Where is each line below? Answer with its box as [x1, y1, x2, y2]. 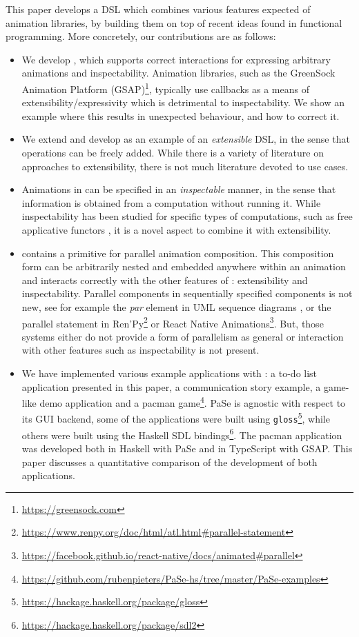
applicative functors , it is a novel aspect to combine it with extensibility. [21, 222, 331, 236]
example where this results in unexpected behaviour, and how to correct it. [21, 108, 340, 123]
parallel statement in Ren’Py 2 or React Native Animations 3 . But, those [21, 314, 324, 330]
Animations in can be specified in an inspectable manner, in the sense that [21, 182, 336, 196]
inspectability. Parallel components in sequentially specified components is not [21, 286, 353, 301]
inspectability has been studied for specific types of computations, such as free [21, 209, 353, 223]
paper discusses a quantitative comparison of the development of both [21, 454, 318, 469]
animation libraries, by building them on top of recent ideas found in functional [6, 15, 342, 30]
